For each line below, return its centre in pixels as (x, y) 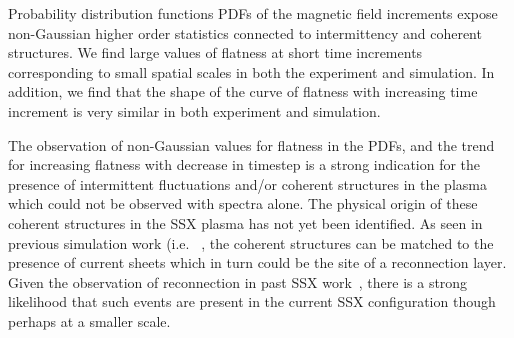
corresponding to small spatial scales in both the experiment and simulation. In (251, 71)
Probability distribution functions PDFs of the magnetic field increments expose (253, 13)
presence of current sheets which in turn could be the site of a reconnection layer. (257, 262)
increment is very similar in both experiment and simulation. (194, 110)
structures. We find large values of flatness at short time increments (215, 52)
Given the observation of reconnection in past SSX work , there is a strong (238, 281)
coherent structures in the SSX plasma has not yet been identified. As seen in (245, 222)
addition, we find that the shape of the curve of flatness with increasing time (243, 91)
